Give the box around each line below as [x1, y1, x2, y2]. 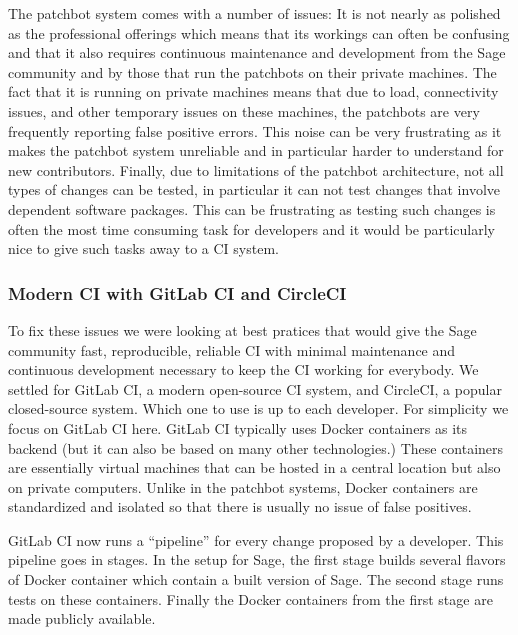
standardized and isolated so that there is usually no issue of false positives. [8, 496, 472, 517]
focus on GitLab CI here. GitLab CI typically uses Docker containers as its [8, 417, 468, 438]
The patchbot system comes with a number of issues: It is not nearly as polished [8, 3, 501, 23]
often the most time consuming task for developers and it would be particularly [8, 218, 495, 239]
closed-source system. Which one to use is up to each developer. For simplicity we [8, 398, 509, 419]
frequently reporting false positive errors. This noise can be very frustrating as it [8, 120, 502, 141]
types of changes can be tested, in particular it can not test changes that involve [8, 179, 500, 200]
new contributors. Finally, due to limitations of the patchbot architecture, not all [8, 159, 504, 180]
